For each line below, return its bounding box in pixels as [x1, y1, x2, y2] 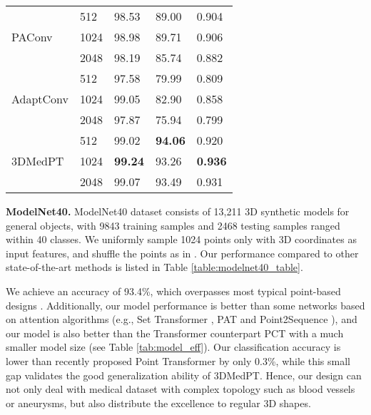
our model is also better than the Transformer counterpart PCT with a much [6, 325, 344, 340]
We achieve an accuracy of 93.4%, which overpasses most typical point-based [6, 283, 341, 298]
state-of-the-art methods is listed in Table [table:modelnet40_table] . [6, 260, 303, 275]
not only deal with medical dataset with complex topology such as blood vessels [6, 381, 355, 396]
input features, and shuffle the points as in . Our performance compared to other [6, 245, 359, 260]
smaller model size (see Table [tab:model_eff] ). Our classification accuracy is [6, 339, 341, 354]
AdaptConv [11, 91, 69, 107]
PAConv [11, 29, 53, 45]
